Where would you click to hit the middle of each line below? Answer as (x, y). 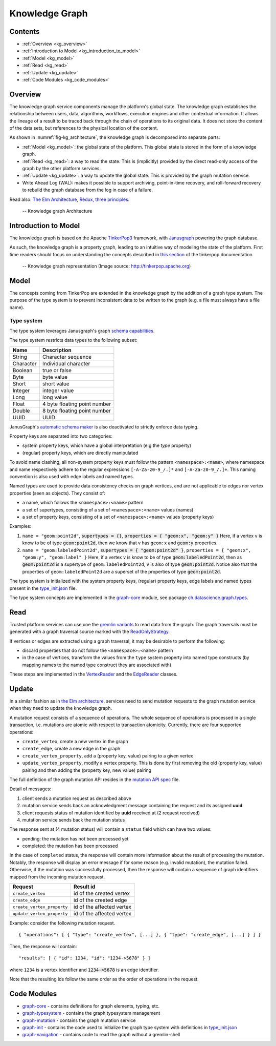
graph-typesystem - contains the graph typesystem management (91, 1013)
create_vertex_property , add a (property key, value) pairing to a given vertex (108, 755)
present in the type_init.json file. (43, 588)
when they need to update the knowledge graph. (61, 708)
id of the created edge (100, 900)
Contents (25, 32)
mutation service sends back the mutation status (74, 819)
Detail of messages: (30, 789)
